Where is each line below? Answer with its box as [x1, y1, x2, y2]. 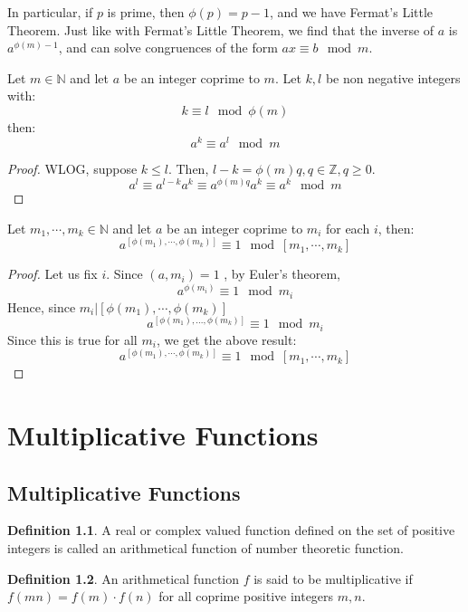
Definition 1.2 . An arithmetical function [7, 569, 240, 588]
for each [325, 218, 370, 237]
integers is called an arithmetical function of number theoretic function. [7, 538, 404, 557]
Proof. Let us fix [7, 264, 98, 283]
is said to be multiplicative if [253, 569, 413, 588]
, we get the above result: [156, 330, 297, 349]
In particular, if [7, 3, 93, 21]
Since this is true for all [7, 330, 138, 349]
